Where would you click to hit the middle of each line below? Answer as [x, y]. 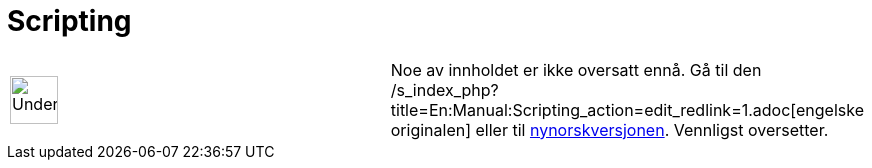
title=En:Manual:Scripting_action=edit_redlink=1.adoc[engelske [627, 109]
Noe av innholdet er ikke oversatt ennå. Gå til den [576, 69]
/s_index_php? [444, 89]
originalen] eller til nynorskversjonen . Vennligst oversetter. [609, 129]
